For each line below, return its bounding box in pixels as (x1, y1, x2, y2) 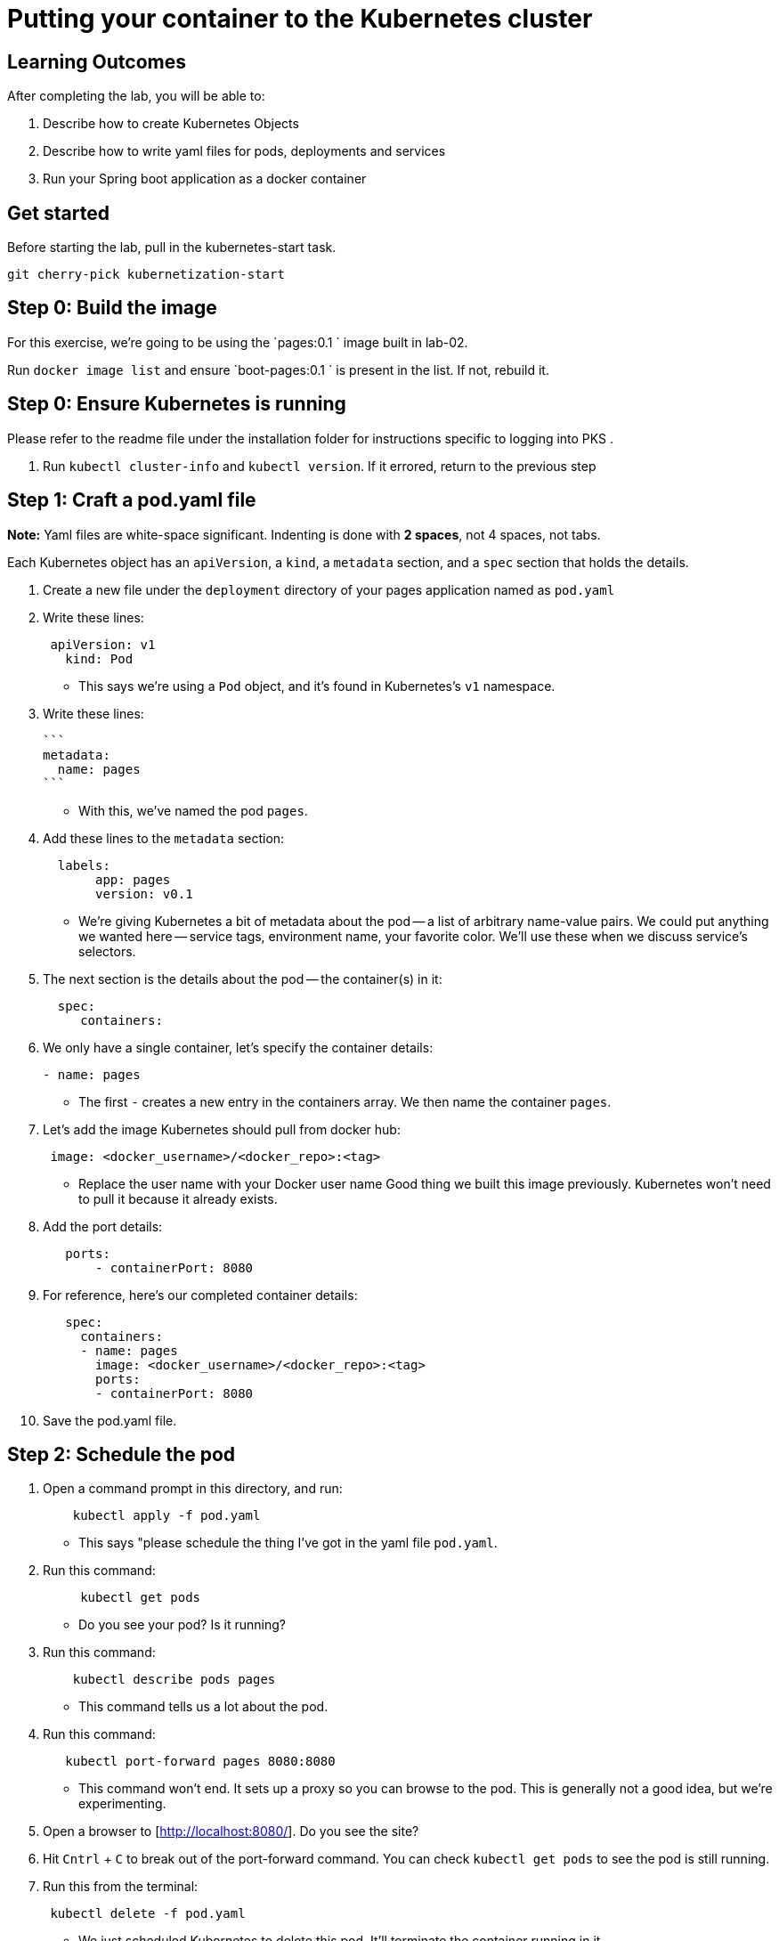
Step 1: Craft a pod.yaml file (7, 489, 256, 512)
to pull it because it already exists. (78, 1190, 278, 1206)
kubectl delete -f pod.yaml (50, 1906, 246, 1921)
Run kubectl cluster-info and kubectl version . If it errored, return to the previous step (43, 458, 596, 474)
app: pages (95, 872, 171, 887)
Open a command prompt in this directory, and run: (43, 1481, 343, 1497)
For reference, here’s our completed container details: (43, 1287, 358, 1303)
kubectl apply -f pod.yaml (72, 1508, 261, 1523)
